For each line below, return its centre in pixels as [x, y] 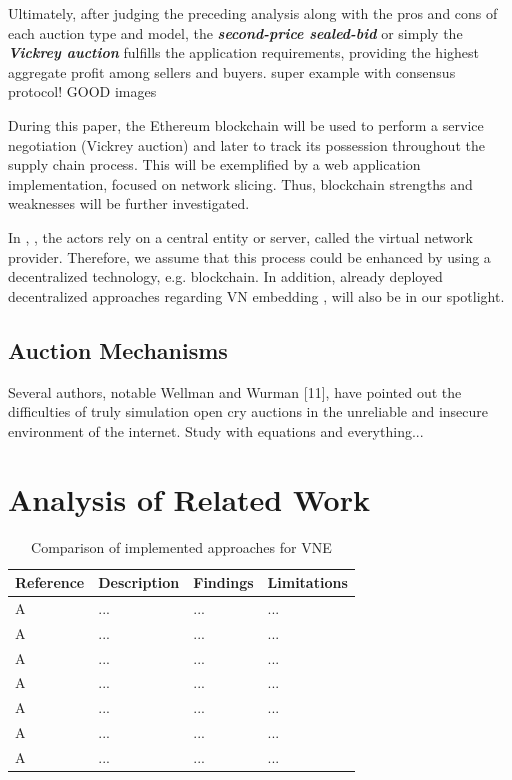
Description [139, 582]
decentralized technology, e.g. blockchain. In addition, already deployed [225, 276]
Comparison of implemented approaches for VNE [181, 547]
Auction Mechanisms [118, 349]
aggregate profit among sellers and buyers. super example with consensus [232, 71]
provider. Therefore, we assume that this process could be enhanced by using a [249, 256]
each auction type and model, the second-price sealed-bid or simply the [235, 32]
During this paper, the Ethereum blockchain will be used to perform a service [246, 124]
